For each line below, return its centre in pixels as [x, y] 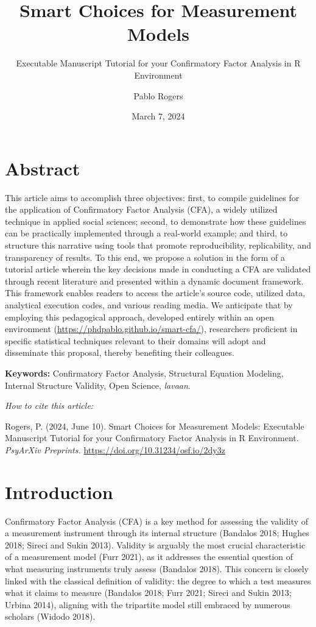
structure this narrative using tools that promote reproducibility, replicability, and [158, 245]
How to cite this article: [49, 406]
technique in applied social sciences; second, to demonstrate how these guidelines [156, 221]
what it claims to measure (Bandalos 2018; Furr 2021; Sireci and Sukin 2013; [148, 593]
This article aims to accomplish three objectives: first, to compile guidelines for [152, 197]
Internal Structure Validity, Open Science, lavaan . [98, 385]
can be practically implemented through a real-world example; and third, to [146, 233]
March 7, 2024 [158, 116]
